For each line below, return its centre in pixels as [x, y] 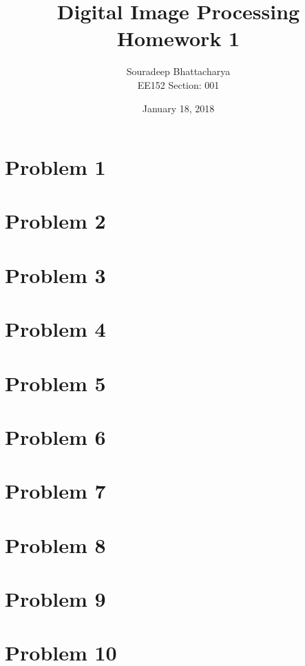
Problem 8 [55, 544]
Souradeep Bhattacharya [178, 71]
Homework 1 [178, 38]
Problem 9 [55, 599]
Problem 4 [55, 329]
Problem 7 [55, 491]
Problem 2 [55, 221]
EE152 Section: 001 [178, 84]
